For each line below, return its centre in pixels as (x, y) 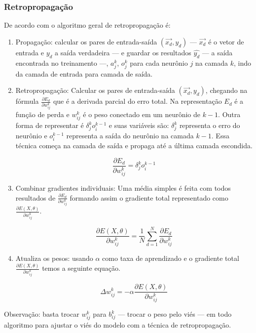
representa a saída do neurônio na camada (130, 136)
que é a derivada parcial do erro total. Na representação (137, 101)
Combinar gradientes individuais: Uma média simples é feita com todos (123, 188)
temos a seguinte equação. (81, 268)
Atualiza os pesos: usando (54, 258)
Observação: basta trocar (42, 314)
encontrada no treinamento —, (62, 62)
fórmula (27, 101)
